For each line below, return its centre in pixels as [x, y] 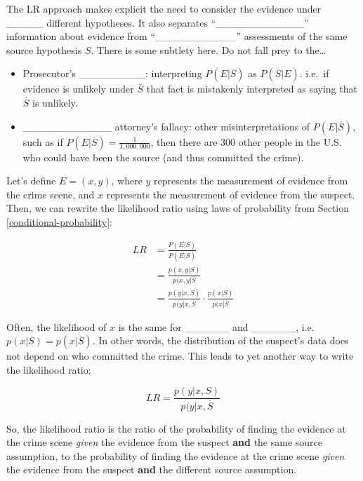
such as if [43, 141]
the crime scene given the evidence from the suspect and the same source [165, 442]
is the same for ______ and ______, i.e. [216, 326]
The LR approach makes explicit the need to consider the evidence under [164, 8]
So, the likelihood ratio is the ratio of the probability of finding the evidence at [176, 428]
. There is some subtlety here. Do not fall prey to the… [209, 49]
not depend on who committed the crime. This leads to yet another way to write [180, 356]
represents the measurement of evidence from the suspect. [231, 194]
